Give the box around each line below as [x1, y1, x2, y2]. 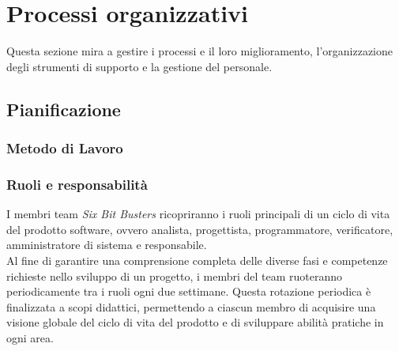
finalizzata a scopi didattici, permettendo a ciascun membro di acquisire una [6, 298, 376, 315]
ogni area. [6, 329, 54, 345]
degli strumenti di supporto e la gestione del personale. [6, 58, 273, 74]
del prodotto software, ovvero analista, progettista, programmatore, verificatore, [6, 221, 393, 237]
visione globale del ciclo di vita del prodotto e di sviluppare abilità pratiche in [6, 314, 384, 330]
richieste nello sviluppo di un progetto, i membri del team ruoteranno [6, 267, 343, 284]
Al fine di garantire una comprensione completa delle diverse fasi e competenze [6, 251, 388, 268]
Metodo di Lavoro [6, 138, 123, 158]
